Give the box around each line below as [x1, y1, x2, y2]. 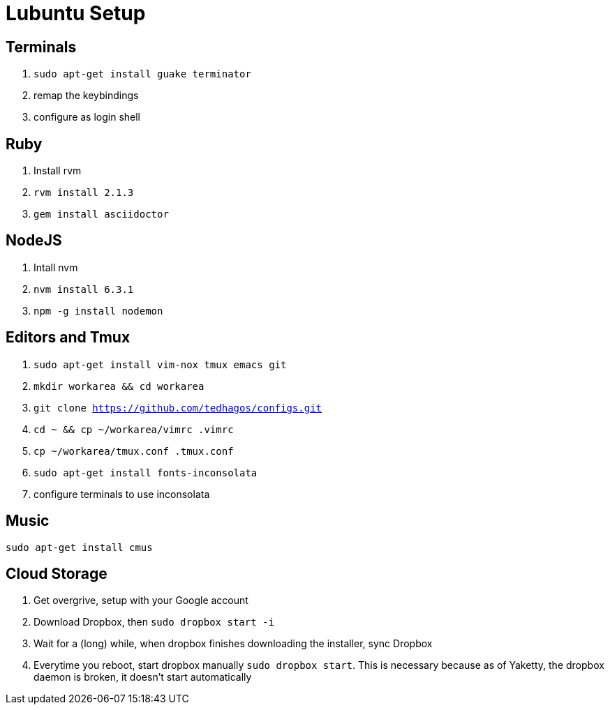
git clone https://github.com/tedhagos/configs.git [34, 402, 322, 414]
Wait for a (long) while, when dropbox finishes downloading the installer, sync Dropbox [34, 637, 433, 650]
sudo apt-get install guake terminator [34, 68, 251, 80]
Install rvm [34, 165, 82, 177]
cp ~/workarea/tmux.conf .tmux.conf [34, 445, 234, 457]
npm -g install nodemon [34, 305, 163, 317]
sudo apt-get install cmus [6, 541, 153, 553]
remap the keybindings [34, 89, 139, 102]
